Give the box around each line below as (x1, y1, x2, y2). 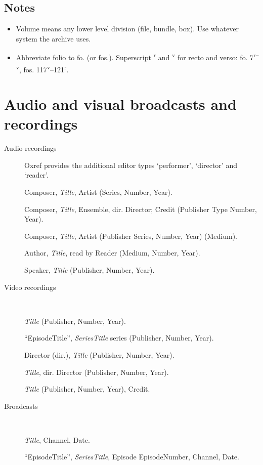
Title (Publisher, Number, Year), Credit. (24, 384, 150, 394)
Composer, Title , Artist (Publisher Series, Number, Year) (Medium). (24, 230, 237, 241)
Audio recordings (4, 143, 57, 153)
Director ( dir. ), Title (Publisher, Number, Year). (24, 349, 174, 360)
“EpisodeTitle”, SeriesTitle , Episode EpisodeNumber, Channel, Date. (24, 451, 239, 462)
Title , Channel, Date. (24, 434, 90, 445)
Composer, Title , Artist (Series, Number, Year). (24, 186, 172, 197)
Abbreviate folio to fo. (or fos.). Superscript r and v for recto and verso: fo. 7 (16, 51, 254, 63)
